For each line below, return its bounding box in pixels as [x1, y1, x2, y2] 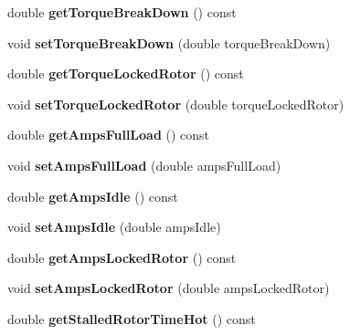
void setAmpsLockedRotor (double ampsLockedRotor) [7, 278, 330, 298]
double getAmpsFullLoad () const [7, 125, 210, 144]
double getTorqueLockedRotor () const [7, 64, 244, 83]
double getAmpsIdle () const [7, 186, 178, 205]
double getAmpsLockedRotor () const [7, 247, 237, 267]
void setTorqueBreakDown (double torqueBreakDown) [7, 33, 331, 52]
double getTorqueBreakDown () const [7, 3, 237, 21]
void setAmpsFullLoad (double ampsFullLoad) [7, 155, 281, 174]
